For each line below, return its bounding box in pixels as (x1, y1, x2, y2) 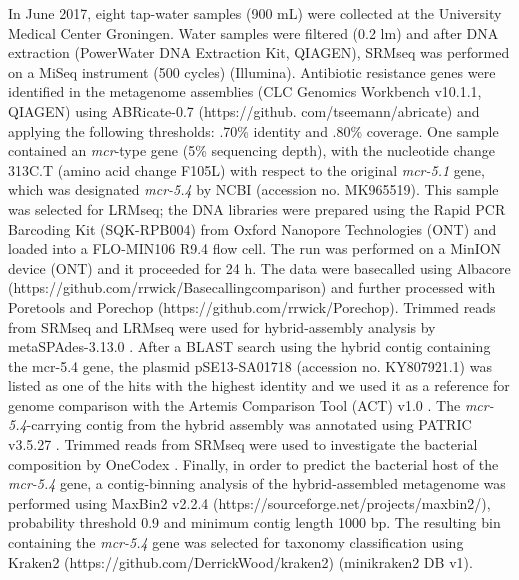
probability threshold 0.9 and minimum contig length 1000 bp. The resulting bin (8, 512, 501, 533)
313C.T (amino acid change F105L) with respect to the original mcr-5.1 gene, (8, 159, 485, 180)
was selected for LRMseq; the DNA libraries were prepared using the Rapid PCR (8, 198, 506, 219)
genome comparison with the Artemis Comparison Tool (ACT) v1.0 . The (8, 394, 461, 415)
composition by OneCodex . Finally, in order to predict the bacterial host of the (8, 453, 499, 474)
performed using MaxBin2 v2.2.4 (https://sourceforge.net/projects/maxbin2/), (8, 492, 491, 513)
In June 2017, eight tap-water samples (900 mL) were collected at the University (8, 3, 502, 23)
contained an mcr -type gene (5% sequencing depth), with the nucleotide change (8, 140, 496, 161)
